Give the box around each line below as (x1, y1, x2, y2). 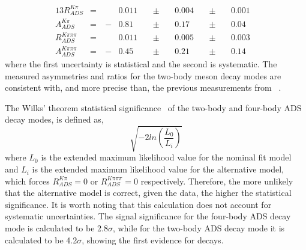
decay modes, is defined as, (5, 113, 104, 126)
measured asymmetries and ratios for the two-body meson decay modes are (5, 69, 281, 82)
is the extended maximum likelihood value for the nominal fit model (41, 151, 292, 163)
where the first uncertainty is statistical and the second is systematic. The (5, 57, 277, 70)
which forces (5, 174, 50, 187)
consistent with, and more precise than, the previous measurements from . (5, 81, 281, 94)
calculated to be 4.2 (5, 233, 77, 246)
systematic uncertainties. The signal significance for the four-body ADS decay (5, 210, 291, 222)
